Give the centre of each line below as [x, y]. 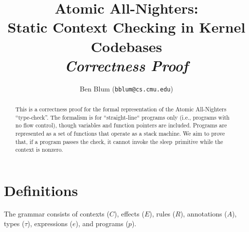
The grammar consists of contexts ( [57, 214]
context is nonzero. [39, 150]
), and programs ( [102, 223]
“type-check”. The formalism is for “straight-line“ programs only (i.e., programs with [122, 117]
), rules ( [162, 214]
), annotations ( [204, 214]
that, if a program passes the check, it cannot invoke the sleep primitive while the [119, 141]
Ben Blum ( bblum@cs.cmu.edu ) [126, 88]
